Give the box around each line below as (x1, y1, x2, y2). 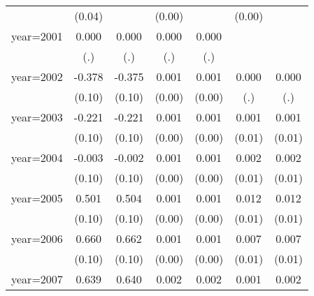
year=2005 (11, 190, 63, 206)
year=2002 (11, 68, 63, 84)
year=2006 (11, 230, 63, 246)
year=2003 (11, 109, 63, 125)
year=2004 (11, 149, 63, 165)
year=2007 (11, 271, 63, 287)
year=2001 (11, 28, 63, 44)
